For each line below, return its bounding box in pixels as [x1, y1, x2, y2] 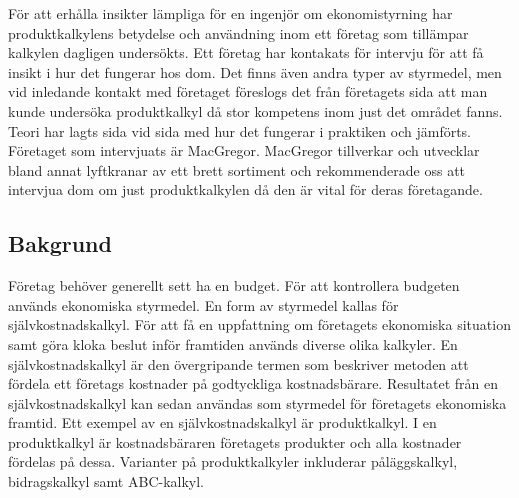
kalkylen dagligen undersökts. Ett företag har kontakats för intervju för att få [8, 42, 484, 63]
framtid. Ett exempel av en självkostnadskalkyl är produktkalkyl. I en [8, 412, 437, 433]
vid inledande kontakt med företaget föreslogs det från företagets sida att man [8, 81, 488, 102]
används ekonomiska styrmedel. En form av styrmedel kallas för [8, 294, 399, 315]
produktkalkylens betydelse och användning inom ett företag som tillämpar [8, 22, 469, 43]
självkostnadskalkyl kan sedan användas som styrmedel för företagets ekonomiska [8, 392, 507, 413]
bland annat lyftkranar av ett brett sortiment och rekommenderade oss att [8, 159, 466, 180]
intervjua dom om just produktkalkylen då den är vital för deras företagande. [8, 179, 483, 200]
